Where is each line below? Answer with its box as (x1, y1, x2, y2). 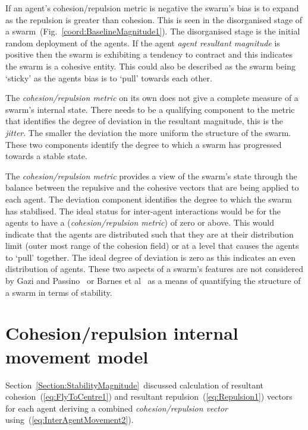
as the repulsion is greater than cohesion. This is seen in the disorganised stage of (5, 13, 303, 26)
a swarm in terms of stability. (5, 286, 112, 298)
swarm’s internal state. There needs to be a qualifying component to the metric (5, 103, 295, 115)
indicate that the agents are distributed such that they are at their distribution (5, 227, 294, 240)
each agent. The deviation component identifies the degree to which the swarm (5, 192, 292, 205)
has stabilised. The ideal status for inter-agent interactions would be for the (5, 204, 281, 217)
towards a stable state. (5, 150, 87, 162)
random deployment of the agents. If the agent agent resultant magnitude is (5, 36, 280, 49)
